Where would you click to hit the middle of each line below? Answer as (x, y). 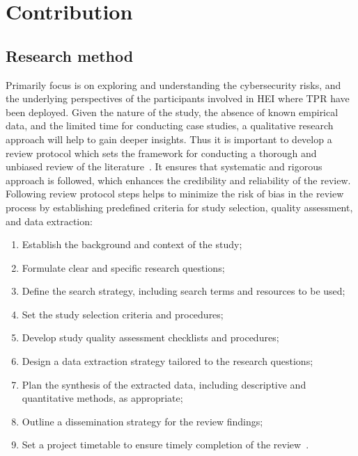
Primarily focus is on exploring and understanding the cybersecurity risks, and (173, 84)
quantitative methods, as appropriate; (102, 398)
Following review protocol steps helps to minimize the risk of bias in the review (175, 194)
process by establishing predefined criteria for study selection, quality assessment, (179, 207)
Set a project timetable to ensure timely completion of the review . (165, 445)
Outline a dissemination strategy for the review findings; (142, 421)
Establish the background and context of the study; (132, 244)
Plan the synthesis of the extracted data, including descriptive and (164, 384)
